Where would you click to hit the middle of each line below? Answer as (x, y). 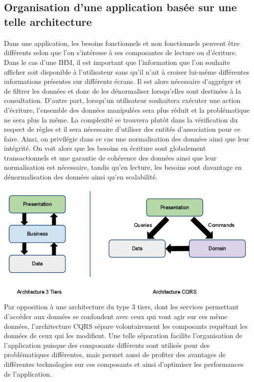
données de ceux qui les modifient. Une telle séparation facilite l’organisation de (123, 335)
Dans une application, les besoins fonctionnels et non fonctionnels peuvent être (122, 43)
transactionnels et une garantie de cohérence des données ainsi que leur (110, 157)
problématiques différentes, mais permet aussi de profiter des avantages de (115, 354)
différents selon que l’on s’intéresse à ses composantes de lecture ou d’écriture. (120, 52)
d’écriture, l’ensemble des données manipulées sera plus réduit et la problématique (127, 110)
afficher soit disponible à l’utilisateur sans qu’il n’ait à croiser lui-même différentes (127, 71)
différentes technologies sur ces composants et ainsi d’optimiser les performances (124, 364)
